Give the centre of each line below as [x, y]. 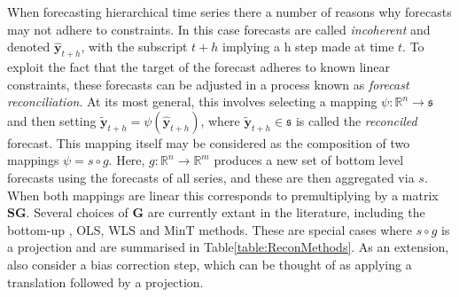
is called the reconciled [356, 120]
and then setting [52, 120]
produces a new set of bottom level [309, 160]
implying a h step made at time [308, 47]
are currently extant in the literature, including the [286, 212]
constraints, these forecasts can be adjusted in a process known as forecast [208, 84]
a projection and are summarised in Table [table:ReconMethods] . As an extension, [228, 247]
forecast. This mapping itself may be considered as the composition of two [209, 142]
